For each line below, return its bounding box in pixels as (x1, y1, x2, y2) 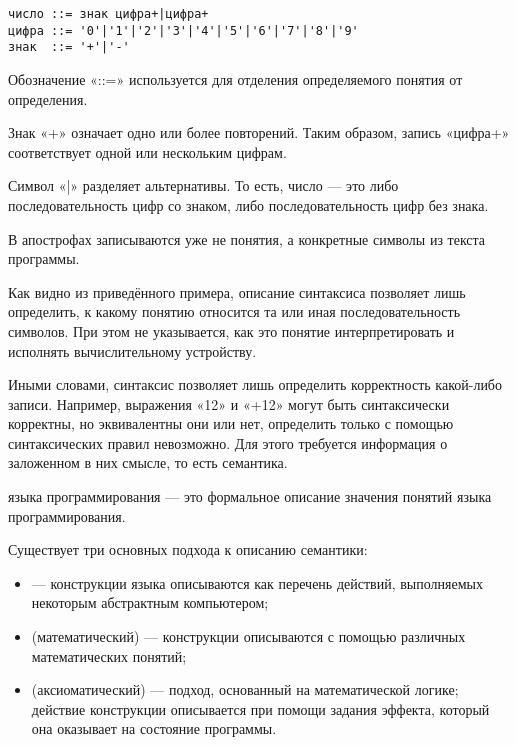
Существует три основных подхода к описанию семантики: (8, 539, 368, 560)
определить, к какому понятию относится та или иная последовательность (8, 301, 461, 322)
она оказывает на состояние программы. (31, 718, 277, 739)
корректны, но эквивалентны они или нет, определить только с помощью (8, 413, 454, 434)
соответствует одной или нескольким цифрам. (8, 141, 287, 162)
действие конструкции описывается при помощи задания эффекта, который (31, 698, 490, 719)
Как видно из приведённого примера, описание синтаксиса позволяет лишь (8, 281, 466, 302)
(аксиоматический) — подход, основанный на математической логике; (31, 679, 459, 700)
